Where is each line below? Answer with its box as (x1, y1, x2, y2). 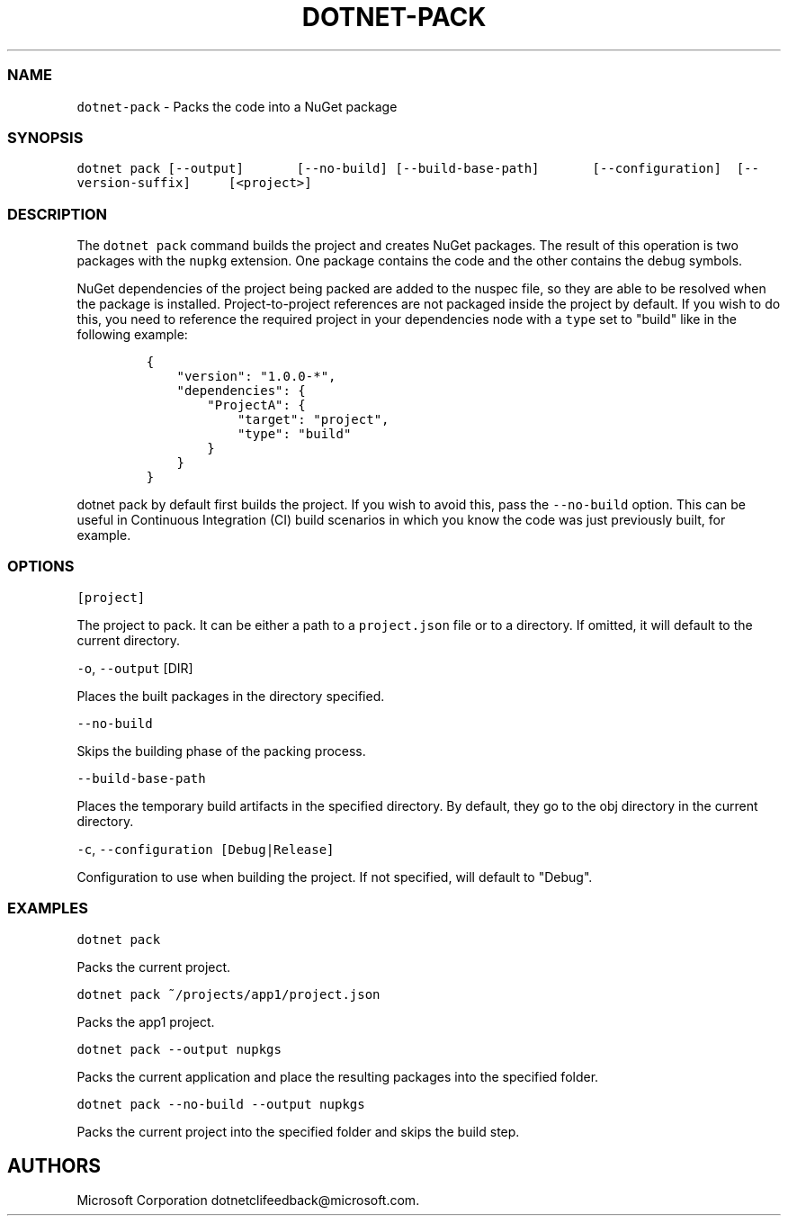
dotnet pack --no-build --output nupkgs (76, 1096, 365, 1111)
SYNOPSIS (7, 128, 84, 147)
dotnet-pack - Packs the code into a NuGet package (76, 98, 398, 114)
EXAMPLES (7, 899, 88, 918)
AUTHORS (7, 1154, 102, 1177)
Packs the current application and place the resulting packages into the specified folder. (76, 1068, 599, 1084)
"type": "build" (237, 427, 352, 441)
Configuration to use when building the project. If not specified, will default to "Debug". (76, 868, 593, 885)
